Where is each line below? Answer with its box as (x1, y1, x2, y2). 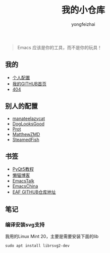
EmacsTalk (12, 178, 35, 184)
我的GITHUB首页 (12, 80, 47, 87)
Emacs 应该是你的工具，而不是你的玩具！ (17, 44, 102, 50)
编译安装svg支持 (5, 221, 45, 228)
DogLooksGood (12, 121, 45, 126)
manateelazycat (12, 115, 45, 122)
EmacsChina (12, 183, 38, 189)
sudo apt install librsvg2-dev (5, 244, 70, 249)
